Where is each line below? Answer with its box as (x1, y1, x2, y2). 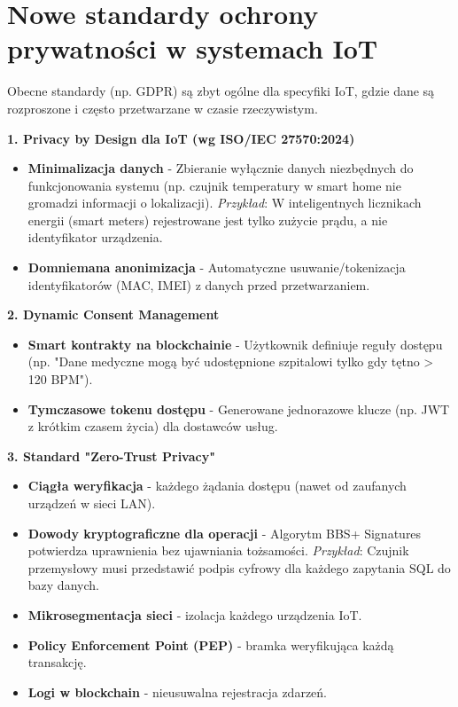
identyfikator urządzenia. (27, 228, 163, 247)
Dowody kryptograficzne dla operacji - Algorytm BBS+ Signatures (27, 523, 422, 542)
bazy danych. (27, 576, 99, 594)
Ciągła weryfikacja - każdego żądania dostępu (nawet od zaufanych (27, 476, 407, 495)
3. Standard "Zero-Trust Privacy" (7, 446, 215, 465)
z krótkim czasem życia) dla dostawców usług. (27, 417, 278, 436)
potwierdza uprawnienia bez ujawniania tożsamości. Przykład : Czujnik (27, 541, 409, 560)
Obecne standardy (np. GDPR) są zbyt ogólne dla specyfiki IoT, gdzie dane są (7, 82, 435, 100)
